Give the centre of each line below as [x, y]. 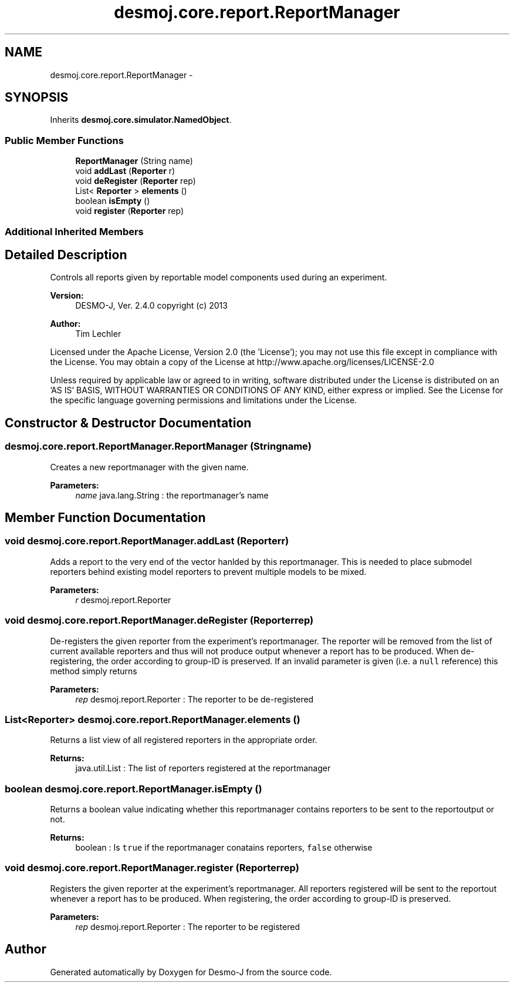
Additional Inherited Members [74, 231]
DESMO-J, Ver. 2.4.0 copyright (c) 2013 [151, 306]
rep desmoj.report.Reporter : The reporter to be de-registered [195, 699]
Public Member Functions [64, 140]
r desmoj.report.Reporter [123, 600]
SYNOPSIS [37, 98]
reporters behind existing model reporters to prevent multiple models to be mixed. [208, 571]
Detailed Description [66, 255]
